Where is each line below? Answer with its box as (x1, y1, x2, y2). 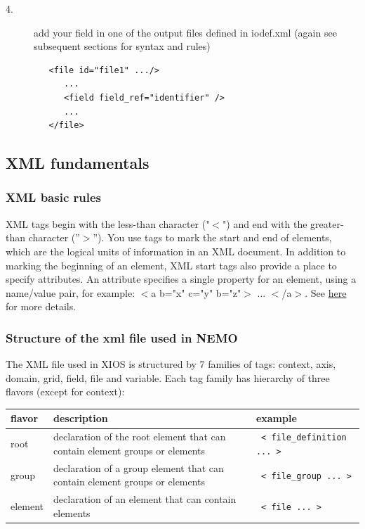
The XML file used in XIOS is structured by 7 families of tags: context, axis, (6, 357, 336, 371)
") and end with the (223, 216, 307, 231)
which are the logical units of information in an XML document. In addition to (6, 243, 346, 258)
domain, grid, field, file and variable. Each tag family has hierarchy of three (6, 370, 330, 385)
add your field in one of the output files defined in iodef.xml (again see (34, 25, 337, 39)
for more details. (6, 299, 77, 314)
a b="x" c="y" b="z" (151, 285, 241, 300)
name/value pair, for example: (6, 285, 135, 300)
